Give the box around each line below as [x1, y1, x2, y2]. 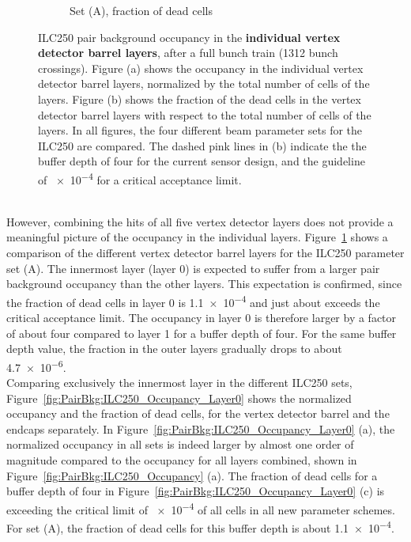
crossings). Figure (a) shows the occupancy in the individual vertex [38, 59, 364, 76]
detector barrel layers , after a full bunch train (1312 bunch [38, 44, 338, 61]
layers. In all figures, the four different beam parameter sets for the [38, 122, 363, 138]
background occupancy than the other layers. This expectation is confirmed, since [6, 275, 402, 292]
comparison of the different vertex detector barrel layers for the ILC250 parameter [6, 244, 405, 260]
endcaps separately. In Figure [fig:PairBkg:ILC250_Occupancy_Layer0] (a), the [6, 420, 395, 437]
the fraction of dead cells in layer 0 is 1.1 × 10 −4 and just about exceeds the [6, 291, 380, 310]
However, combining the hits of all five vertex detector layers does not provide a [6, 213, 394, 229]
